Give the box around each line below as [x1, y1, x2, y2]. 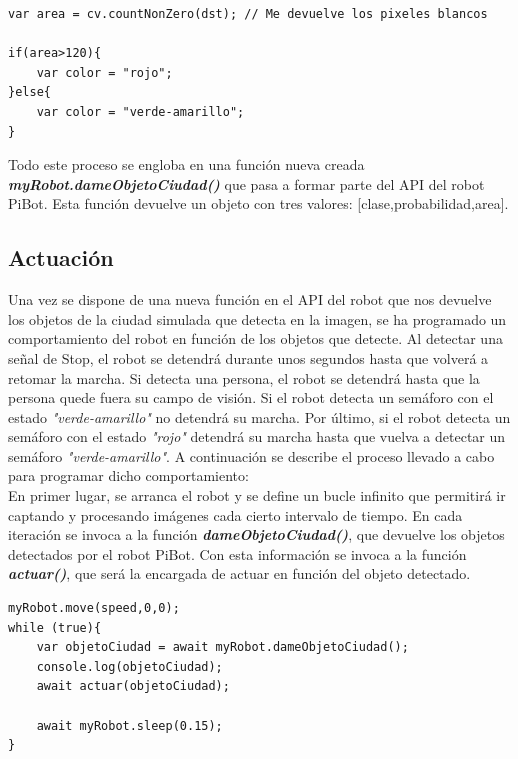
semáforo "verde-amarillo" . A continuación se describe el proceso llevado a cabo [8, 445, 495, 466]
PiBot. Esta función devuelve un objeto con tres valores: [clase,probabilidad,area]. [8, 193, 509, 214]
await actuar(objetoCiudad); [36, 679, 230, 694]
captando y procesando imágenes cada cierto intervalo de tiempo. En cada [8, 504, 463, 525]
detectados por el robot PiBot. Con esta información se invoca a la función [8, 543, 467, 564]
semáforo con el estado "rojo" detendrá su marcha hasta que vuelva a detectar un [8, 426, 506, 447]
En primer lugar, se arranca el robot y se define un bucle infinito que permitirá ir [8, 485, 506, 506]
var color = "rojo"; [36, 65, 173, 80]
